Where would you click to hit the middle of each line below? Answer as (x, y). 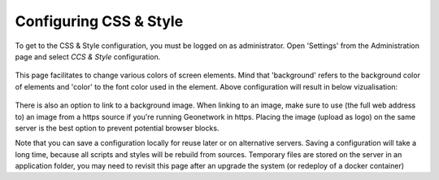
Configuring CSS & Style (99, 21)
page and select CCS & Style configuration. (88, 56)
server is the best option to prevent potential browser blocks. (117, 128)
